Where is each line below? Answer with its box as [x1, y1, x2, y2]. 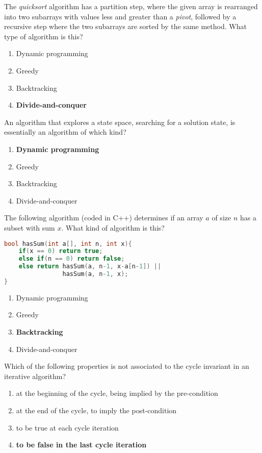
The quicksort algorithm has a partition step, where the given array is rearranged [4, 1, 258, 11]
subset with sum [4, 222, 55, 233]
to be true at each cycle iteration [16, 422, 119, 433]
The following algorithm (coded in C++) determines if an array [4, 212, 203, 223]
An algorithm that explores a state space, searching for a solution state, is [4, 116, 235, 127]
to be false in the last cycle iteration [16, 439, 147, 450]
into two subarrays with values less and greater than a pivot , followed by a [4, 11, 237, 21]
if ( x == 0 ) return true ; [18, 247, 103, 255]
